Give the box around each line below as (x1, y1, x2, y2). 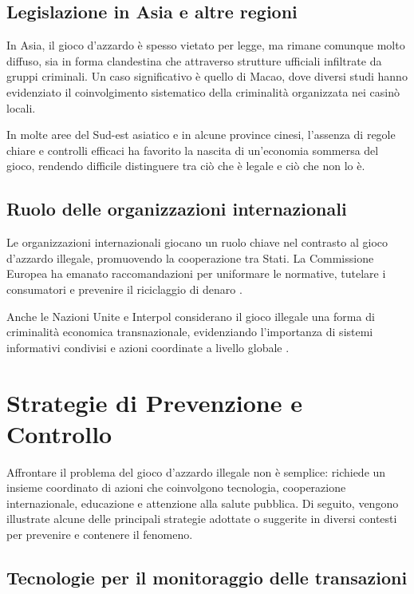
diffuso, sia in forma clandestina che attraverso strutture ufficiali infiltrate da (6, 52, 382, 69)
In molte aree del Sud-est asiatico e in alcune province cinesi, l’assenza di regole (6, 126, 396, 143)
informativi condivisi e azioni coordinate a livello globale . (6, 339, 290, 355)
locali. (6, 99, 36, 116)
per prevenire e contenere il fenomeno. (6, 526, 193, 542)
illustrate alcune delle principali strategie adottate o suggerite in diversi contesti (6, 510, 397, 527)
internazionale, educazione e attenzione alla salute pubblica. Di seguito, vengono (6, 494, 399, 511)
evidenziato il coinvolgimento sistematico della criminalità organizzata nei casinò (6, 83, 400, 100)
